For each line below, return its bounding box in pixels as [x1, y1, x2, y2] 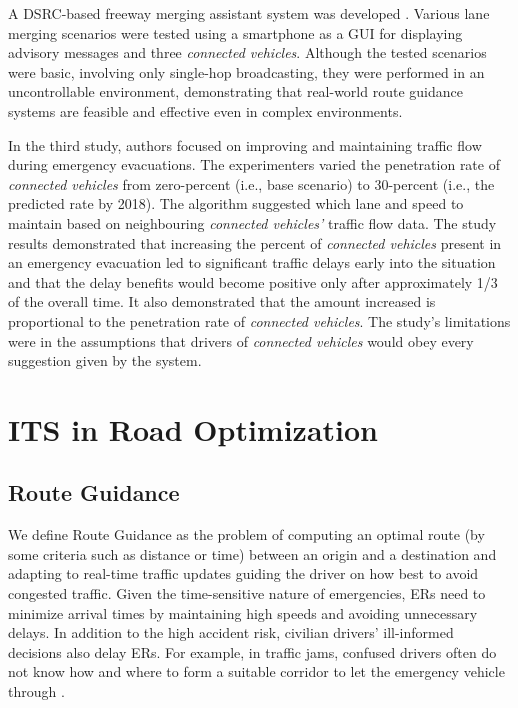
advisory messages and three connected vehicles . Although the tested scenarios [8, 42, 487, 63]
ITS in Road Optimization [8, 408, 378, 449]
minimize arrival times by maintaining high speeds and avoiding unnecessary [8, 602, 478, 623]
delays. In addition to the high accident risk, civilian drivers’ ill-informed [8, 622, 454, 643]
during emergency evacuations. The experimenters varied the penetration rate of [8, 154, 500, 175]
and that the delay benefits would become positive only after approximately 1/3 [8, 271, 498, 292]
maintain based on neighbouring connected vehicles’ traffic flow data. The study [8, 212, 497, 233]
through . [8, 681, 65, 702]
